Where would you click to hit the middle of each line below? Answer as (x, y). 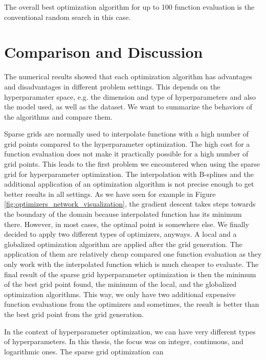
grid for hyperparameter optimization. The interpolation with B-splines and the (129, 174)
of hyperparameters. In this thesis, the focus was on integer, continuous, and (124, 341)
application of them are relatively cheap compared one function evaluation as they (133, 254)
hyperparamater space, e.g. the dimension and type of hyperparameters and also (130, 96)
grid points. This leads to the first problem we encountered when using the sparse (132, 164)
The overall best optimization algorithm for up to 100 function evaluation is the (129, 7)
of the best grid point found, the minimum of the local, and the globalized (120, 284)
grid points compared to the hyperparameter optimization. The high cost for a (127, 143)
